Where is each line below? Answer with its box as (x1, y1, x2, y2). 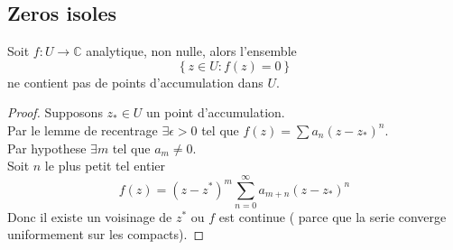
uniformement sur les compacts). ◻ (7, 225, 205, 244)
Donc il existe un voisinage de (7, 207, 172, 226)
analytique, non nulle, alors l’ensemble (86, 42, 297, 60)
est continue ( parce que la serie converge (218, 207, 447, 226)
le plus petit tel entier (44, 156, 165, 175)
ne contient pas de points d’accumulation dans (7, 72, 263, 91)
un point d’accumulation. (146, 103, 285, 122)
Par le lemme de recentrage (7, 120, 158, 139)
